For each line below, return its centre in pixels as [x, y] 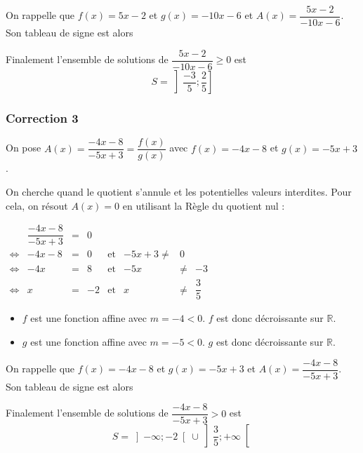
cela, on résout [37, 205]
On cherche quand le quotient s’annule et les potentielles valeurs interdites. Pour [179, 192]
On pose [24, 148]
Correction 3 [42, 118]
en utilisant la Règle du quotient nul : [204, 205]
